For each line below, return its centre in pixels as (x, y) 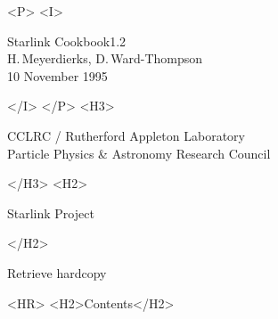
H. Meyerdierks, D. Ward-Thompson (105, 58)
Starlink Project (51, 213)
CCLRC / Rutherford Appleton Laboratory (126, 135)
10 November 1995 (57, 75)
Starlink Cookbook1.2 (67, 41)
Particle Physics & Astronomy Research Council (139, 153)
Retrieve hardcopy (57, 272)
